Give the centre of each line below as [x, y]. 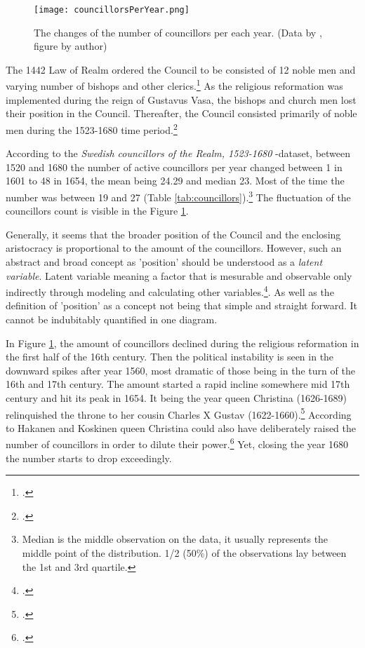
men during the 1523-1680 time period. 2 [92, 128]
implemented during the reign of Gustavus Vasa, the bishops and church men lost [181, 99]
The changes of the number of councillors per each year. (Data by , [178, 32]
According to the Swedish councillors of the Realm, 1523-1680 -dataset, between [178, 153]
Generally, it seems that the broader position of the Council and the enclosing [173, 234]
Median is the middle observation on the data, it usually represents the [175, 539]
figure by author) [71, 46]
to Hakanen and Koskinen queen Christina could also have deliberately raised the [181, 427]
